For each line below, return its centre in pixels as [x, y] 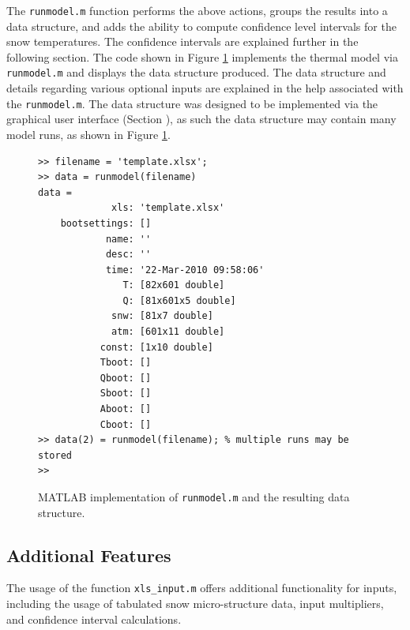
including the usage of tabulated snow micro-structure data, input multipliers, [195, 604]
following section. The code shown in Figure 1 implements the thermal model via [202, 56]
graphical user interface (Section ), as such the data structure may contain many [201, 119]
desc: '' [128, 255]
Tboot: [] [126, 363]
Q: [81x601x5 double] [179, 300]
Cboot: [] [126, 424]
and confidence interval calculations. [94, 619]
